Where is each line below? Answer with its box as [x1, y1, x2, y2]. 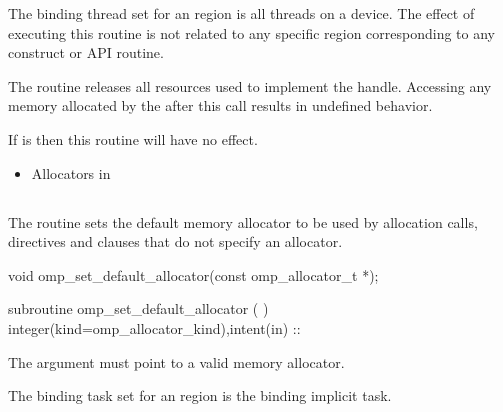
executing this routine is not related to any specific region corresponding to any [8, 22, 496, 43]
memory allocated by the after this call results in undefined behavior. [8, 95, 433, 116]
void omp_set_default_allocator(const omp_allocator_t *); [8, 264, 379, 285]
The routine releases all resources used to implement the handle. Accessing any [8, 75, 492, 96]
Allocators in [31, 162, 111, 183]
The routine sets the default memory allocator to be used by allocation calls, [8, 211, 478, 232]
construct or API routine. [8, 42, 164, 63]
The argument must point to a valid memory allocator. [8, 351, 345, 372]
